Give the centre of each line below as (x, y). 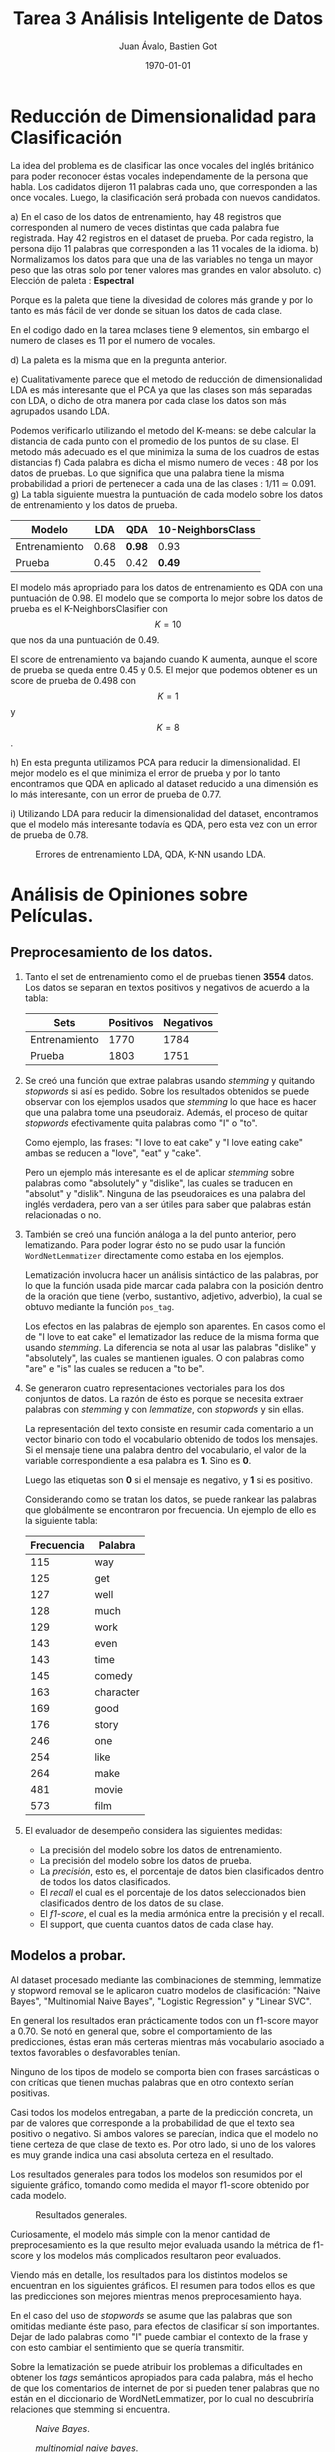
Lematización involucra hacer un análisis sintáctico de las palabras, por (171, 1274)
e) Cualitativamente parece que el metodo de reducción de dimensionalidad (166, 379)
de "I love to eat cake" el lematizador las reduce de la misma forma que (172, 1336)
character (117, 1692)
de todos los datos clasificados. (105, 1881)
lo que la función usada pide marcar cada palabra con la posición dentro (174, 1285)
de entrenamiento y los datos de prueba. (94, 504)
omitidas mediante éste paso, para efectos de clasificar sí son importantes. (165, 2326)
